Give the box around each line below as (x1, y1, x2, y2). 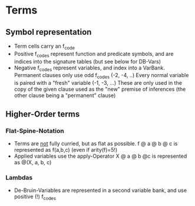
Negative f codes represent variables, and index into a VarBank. (14, 64, 166, 72)
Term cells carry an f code (14, 42, 75, 51)
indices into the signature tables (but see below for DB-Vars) (14, 58, 161, 65)
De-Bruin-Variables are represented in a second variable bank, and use (14, 187, 187, 194)
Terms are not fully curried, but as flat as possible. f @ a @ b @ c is (14, 139, 178, 147)
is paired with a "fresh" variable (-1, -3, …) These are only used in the (14, 79, 182, 87)
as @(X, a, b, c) (14, 158, 52, 165)
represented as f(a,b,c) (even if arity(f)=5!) (14, 146, 118, 153)
